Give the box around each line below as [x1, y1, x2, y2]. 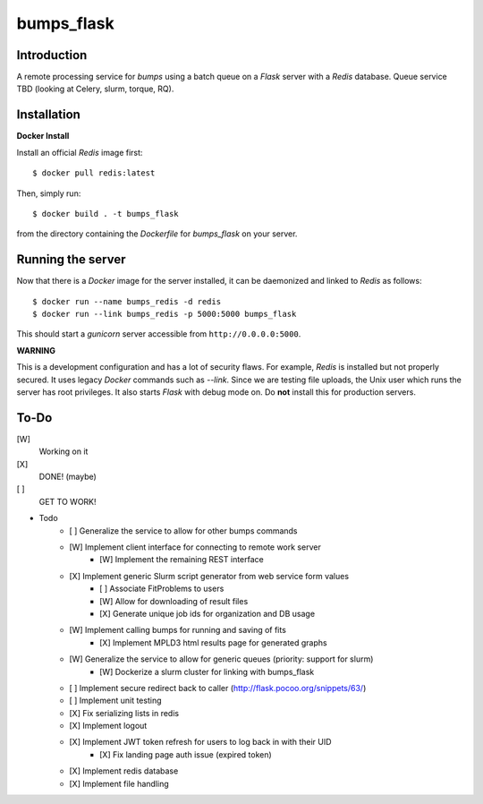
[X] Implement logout [69, 721, 148, 731]
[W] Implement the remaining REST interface [99, 554, 264, 565]
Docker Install [16, 131, 70, 141]
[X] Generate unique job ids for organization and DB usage [99, 608, 316, 619]
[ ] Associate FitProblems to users [99, 583, 225, 594]
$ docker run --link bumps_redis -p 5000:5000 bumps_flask [32, 309, 297, 319]
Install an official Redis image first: [16, 147, 143, 158]
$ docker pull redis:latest [32, 168, 156, 178]
